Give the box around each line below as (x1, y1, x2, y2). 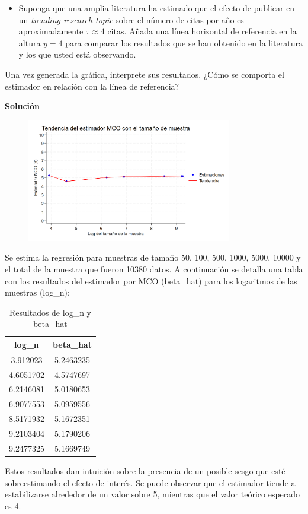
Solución (5, 100, 40, 112)
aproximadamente (18, 25, 84, 37)
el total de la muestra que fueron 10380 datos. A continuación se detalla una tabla (5, 262, 303, 275)
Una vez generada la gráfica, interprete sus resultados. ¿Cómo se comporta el (5, 68, 284, 80)
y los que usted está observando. (18, 48, 136, 61)
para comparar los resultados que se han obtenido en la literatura (65, 36, 303, 49)
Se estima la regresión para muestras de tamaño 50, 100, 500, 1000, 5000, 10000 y (5, 251, 301, 264)
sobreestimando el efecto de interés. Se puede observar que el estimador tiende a (5, 476, 296, 488)
